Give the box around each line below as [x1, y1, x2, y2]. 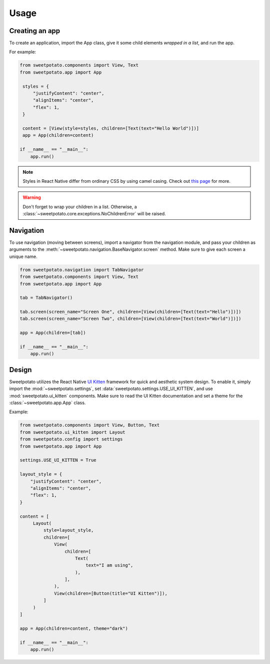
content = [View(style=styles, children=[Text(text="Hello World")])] [22, 125, 199, 131]
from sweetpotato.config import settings [19, 436, 123, 442]
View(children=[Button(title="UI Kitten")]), [54, 590, 167, 596]
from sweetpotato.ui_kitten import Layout [19, 429, 125, 435]
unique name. [9, 253, 37, 259]
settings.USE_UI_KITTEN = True [19, 457, 97, 463]
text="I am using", [85, 562, 133, 568]
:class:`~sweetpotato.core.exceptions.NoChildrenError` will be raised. [22, 211, 166, 217]
